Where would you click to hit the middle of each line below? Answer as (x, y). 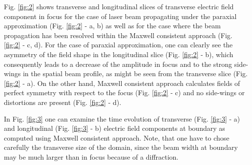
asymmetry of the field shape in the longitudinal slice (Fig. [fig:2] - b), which (119, 54)
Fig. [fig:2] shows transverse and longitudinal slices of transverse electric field (119, 6)
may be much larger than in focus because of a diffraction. (91, 156)
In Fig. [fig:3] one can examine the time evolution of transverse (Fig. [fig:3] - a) (122, 118)
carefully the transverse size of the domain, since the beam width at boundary (121, 147)
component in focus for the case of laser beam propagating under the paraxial (120, 16)
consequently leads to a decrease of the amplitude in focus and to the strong (118, 64)
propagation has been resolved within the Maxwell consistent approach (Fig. (118, 35)
